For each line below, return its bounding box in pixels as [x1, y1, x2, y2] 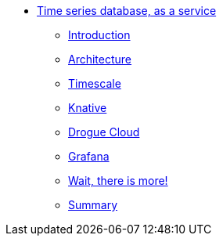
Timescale [68, 77, 121, 90]
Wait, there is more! [68, 174, 168, 187]
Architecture [68, 52, 132, 66]
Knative [68, 101, 107, 114]
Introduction [68, 28, 131, 42]
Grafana [68, 150, 110, 163]
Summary [68, 198, 118, 211]
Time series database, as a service [37, 4, 217, 17]
